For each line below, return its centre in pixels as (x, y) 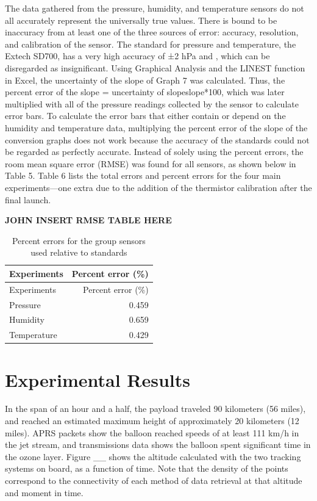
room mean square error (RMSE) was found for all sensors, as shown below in (151, 163)
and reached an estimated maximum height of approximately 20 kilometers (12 (152, 421)
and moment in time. (44, 492)
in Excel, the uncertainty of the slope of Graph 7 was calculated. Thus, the (145, 80)
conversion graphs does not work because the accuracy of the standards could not (157, 139)
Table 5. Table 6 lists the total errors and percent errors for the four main (143, 175)
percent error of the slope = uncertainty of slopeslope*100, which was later (145, 92)
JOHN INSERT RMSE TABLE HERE (88, 220)
